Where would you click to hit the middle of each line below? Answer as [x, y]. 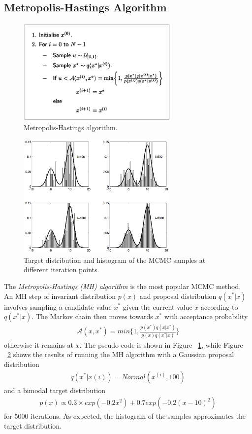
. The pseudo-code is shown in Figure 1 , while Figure [161, 344]
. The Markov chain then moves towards [92, 316]
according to [219, 307]
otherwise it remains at [39, 344]
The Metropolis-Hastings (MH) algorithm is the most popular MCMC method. [123, 286]
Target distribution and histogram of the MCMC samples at [115, 260]
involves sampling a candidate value [58, 307]
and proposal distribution [178, 296]
